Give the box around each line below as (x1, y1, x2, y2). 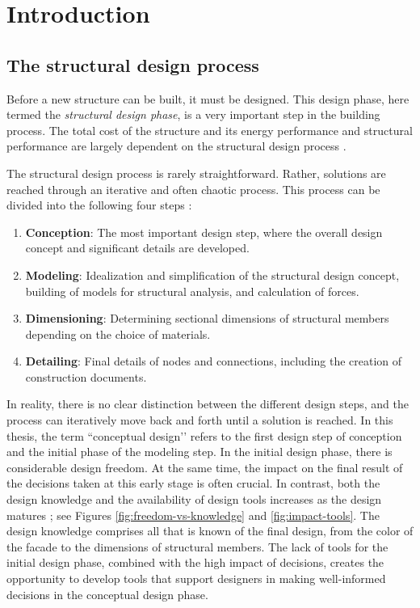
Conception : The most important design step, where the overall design (25, 223, 383, 240)
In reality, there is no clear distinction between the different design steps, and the (6, 395, 409, 412)
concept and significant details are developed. (25, 239, 250, 256)
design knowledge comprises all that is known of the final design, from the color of (6, 522, 414, 539)
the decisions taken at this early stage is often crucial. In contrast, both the (6, 475, 380, 492)
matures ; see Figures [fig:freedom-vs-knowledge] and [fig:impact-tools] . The (6, 506, 380, 523)
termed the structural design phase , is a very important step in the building (6, 106, 380, 123)
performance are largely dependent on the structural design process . (6, 137, 346, 154)
